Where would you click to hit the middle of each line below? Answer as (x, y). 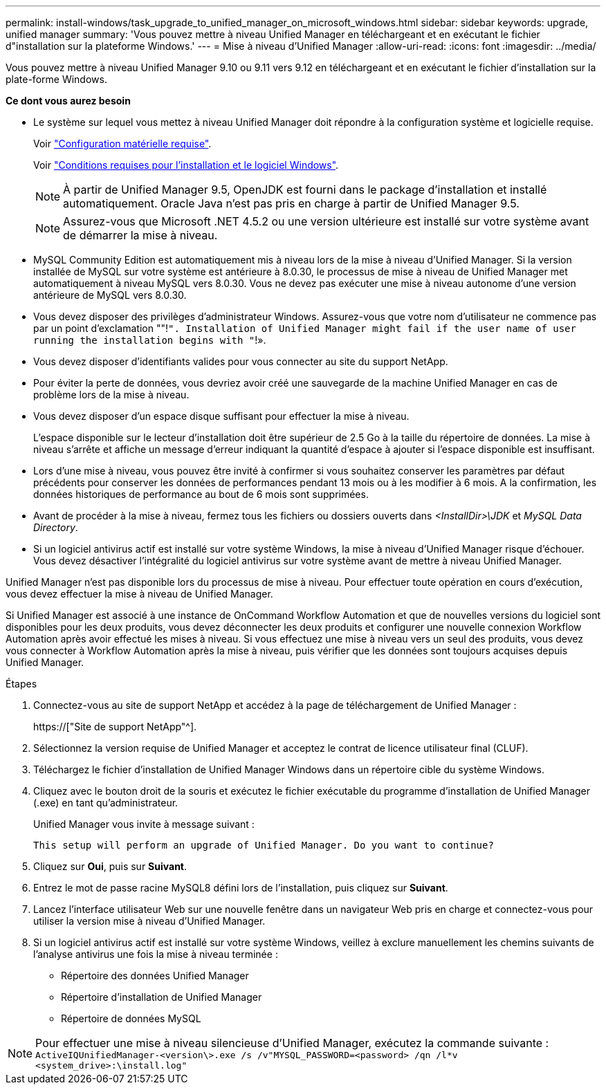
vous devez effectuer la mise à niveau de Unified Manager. (139, 594)
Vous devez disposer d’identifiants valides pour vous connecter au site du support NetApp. (241, 361)
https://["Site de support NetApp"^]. (115, 727)
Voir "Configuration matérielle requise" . (122, 144)
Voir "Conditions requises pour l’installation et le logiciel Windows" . (186, 165)
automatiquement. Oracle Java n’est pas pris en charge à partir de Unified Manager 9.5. (291, 203)
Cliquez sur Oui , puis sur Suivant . (110, 866)
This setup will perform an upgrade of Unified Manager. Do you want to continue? (264, 845)
